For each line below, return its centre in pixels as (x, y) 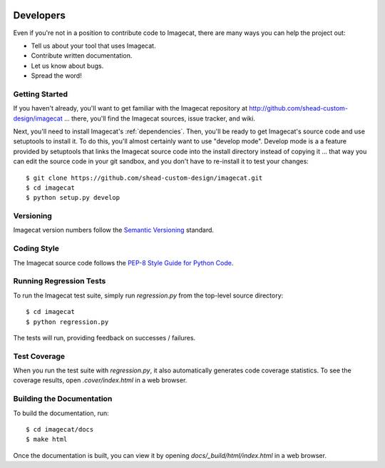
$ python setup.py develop (73, 198)
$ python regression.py (67, 322)
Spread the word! (56, 76)
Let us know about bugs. (67, 66)
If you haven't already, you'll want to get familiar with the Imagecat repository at (130, 108)
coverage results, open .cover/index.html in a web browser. (100, 380)
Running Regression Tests (60, 281)
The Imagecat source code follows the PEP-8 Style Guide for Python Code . (123, 263)
